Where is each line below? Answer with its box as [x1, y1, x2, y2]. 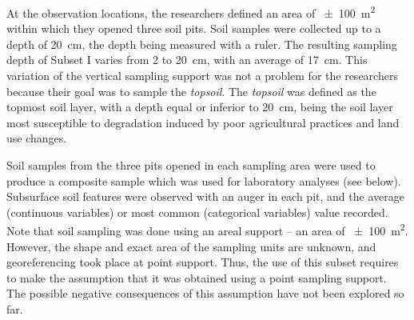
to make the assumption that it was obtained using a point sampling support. [6, 269, 387, 286]
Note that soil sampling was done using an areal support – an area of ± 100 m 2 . [6, 220, 408, 239]
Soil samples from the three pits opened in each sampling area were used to [6, 157, 376, 173]
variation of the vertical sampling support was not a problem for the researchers [6, 67, 398, 84]
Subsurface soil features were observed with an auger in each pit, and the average [6, 188, 404, 205]
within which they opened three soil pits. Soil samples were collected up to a [6, 20, 381, 37]
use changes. [6, 130, 67, 146]
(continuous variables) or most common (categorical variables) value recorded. [6, 203, 388, 220]
